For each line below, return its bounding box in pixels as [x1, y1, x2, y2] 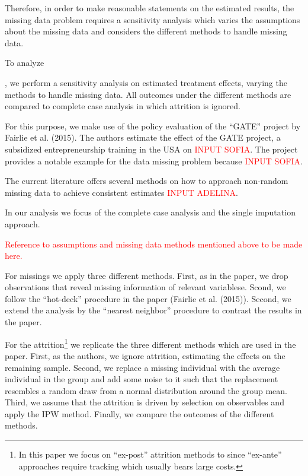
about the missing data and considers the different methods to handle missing [5, 25, 287, 37]
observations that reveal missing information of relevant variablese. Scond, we [5, 281, 286, 293]
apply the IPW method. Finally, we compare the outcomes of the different [5, 407, 274, 420]
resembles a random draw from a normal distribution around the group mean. [5, 384, 287, 396]
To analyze [5, 56, 44, 69]
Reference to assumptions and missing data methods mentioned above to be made [5, 237, 303, 250]
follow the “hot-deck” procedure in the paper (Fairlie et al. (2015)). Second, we [5, 292, 291, 304]
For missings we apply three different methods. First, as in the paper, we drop [5, 269, 288, 281]
